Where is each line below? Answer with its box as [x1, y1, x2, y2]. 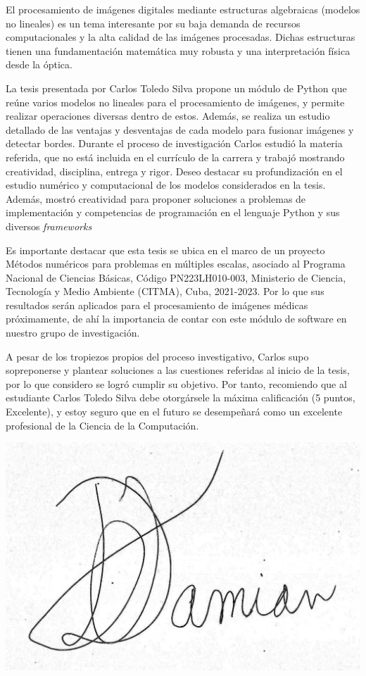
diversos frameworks [6, 218, 92, 233]
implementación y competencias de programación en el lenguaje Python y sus [6, 205, 340, 220]
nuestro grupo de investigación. [6, 325, 140, 340]
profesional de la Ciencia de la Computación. [6, 418, 199, 432]
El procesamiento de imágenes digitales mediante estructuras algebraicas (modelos [6, 2, 360, 16]
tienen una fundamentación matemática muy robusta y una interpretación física [6, 43, 351, 58]
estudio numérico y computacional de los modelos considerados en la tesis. [6, 177, 326, 192]
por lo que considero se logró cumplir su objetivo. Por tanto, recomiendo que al [6, 376, 347, 391]
